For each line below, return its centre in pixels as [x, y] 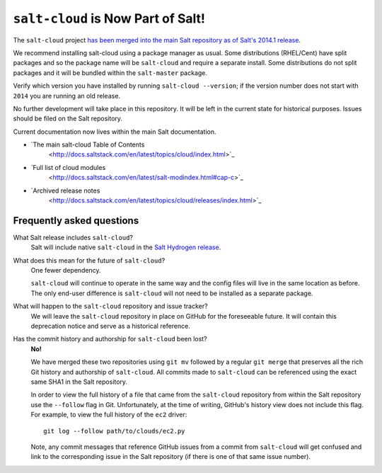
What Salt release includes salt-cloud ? [73, 237]
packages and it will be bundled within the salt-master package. [110, 73]
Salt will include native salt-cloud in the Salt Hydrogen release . [126, 247]
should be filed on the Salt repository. [68, 119]
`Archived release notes [65, 190]
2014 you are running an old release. [66, 96]
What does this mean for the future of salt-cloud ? [89, 260]
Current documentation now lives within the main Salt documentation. [115, 132]
